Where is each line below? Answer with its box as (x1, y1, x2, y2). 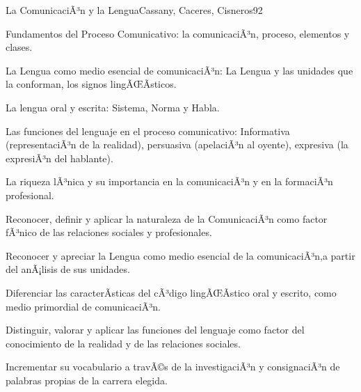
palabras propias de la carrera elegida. (6, 373, 168, 387)
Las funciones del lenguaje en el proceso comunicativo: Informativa (6, 123, 290, 138)
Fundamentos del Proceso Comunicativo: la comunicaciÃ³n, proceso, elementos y (6, 26, 350, 40)
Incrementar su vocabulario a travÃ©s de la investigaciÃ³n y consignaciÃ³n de (6, 359, 340, 374)
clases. (6, 40, 33, 54)
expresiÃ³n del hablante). (6, 150, 113, 165)
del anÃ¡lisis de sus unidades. (6, 262, 130, 276)
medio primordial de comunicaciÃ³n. (6, 299, 161, 313)
